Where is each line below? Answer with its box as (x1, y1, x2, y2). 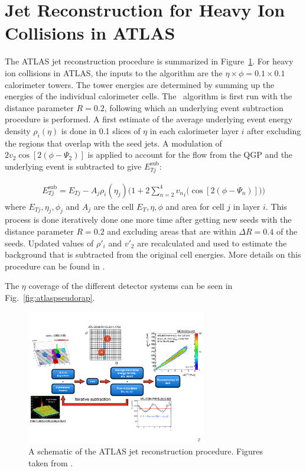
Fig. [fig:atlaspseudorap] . (5, 291, 95, 303)
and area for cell (165, 200, 224, 212)
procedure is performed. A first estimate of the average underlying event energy (5, 113, 293, 125)
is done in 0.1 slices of (61, 124, 141, 137)
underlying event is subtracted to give (5, 160, 142, 172)
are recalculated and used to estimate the (137, 236, 287, 249)
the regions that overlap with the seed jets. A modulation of (5, 137, 222, 149)
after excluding (247, 124, 301, 137)
